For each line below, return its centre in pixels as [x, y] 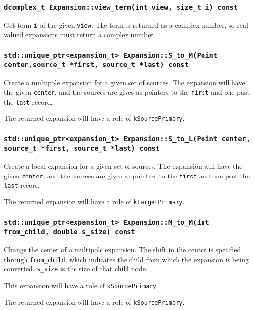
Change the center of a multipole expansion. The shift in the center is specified [123, 249]
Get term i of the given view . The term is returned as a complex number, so [119, 25]
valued [14, 34]
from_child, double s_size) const [70, 232]
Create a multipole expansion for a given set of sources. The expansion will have [125, 82]
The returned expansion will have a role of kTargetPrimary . [94, 202]
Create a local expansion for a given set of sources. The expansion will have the [123, 166]
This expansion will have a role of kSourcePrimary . [81, 285]
